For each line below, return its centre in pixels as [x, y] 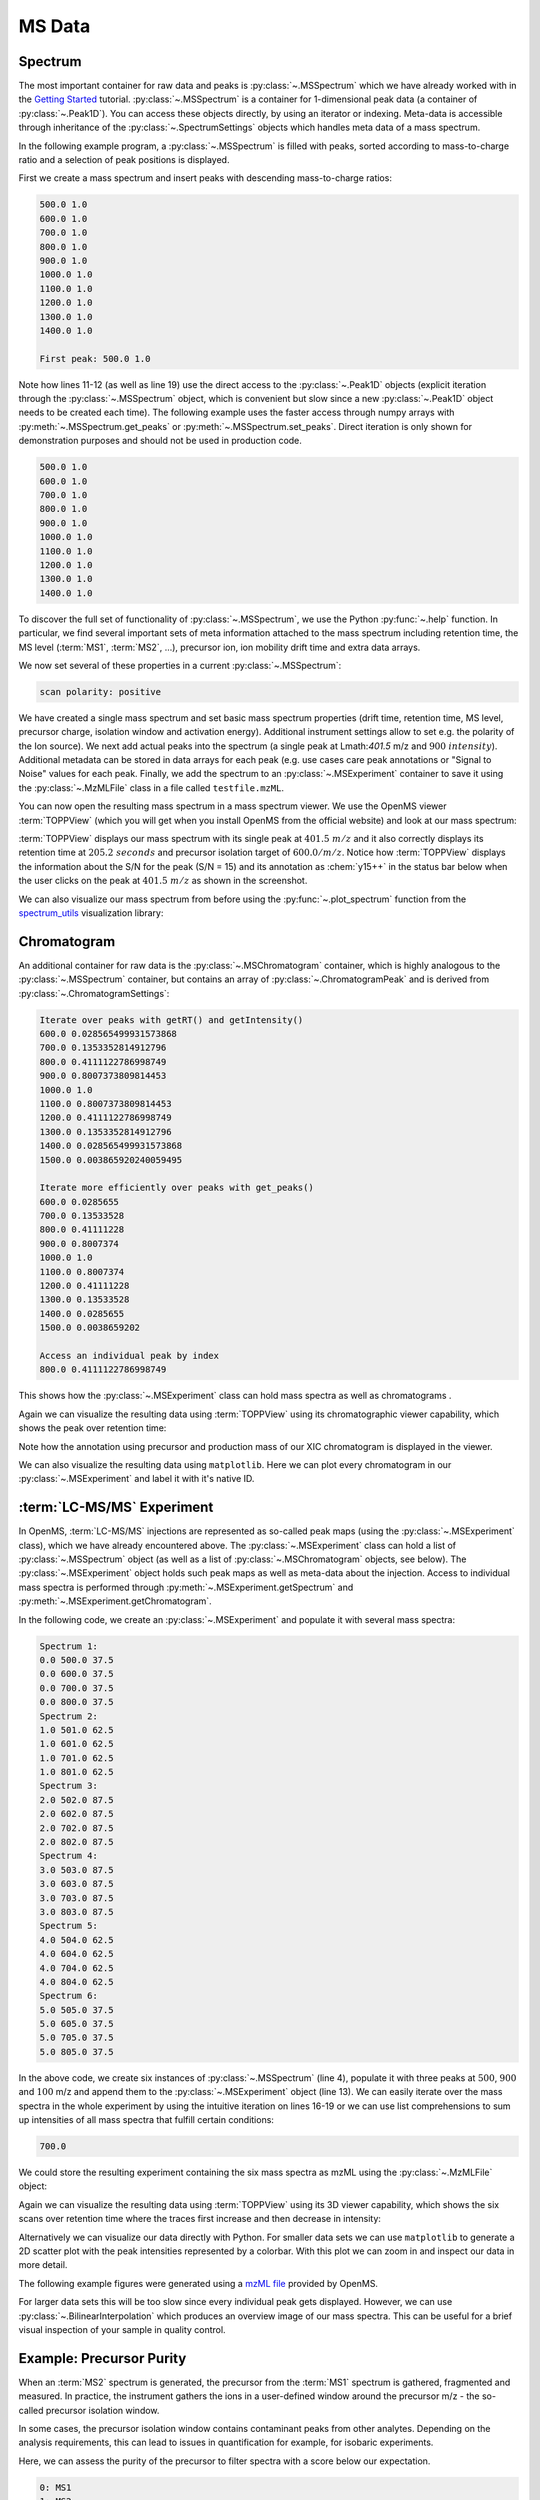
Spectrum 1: [69, 1646]
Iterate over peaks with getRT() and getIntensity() [171, 1019]
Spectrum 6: [69, 1996]
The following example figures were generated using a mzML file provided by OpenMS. [198, 2283]
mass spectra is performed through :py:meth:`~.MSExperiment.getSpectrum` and [186, 1587]
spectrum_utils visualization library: [91, 912]
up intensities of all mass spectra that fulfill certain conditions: [146, 2120]
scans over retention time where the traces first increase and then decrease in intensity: [200, 2219]
